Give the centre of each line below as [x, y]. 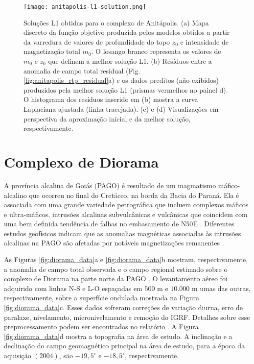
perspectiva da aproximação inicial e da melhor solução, [107, 118]
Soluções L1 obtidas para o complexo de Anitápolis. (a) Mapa [116, 22]
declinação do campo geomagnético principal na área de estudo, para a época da [125, 346]
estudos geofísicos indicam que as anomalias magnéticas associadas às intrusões [123, 233]
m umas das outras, [221, 288]
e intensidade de [204, 41]
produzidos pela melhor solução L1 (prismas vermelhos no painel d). [126, 89]
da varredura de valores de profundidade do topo [97, 41]
